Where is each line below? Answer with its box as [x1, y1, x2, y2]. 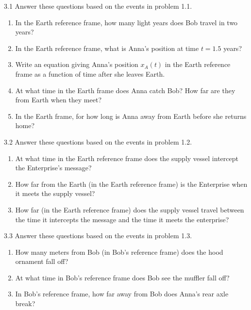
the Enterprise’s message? [15, 163, 92, 173]
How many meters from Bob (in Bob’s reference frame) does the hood [15, 246, 223, 257]
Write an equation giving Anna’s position [15, 59, 138, 69]
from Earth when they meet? [15, 95, 102, 105]
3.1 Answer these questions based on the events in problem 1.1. [4, 1, 192, 11]
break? [15, 298, 35, 309]
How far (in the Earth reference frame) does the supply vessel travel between [15, 204, 244, 214]
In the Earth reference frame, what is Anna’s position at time [15, 43, 199, 53]
